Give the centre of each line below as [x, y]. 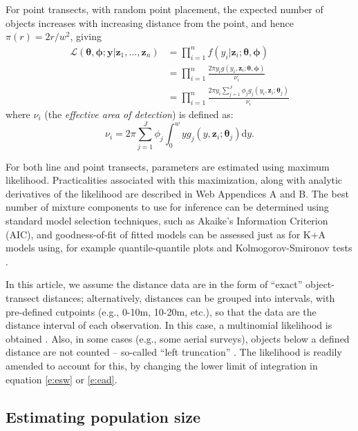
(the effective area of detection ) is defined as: [139, 114]
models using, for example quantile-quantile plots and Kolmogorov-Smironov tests [179, 248]
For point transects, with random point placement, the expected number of [164, 9]
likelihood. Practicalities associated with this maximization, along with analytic [174, 180]
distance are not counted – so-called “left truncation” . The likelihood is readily [174, 352]
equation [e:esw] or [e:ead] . [62, 379]
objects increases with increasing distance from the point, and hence [150, 22]
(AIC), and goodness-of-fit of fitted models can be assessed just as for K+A [166, 234]
